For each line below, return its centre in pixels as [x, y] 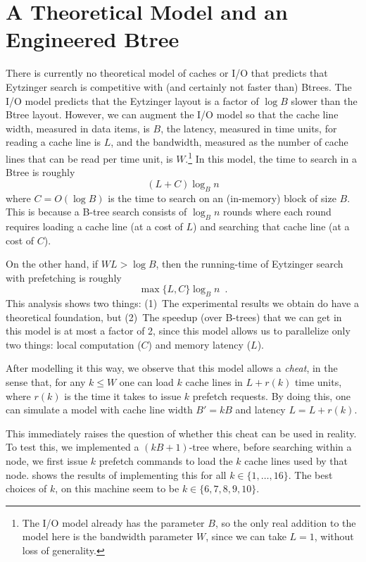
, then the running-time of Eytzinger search [250, 264]
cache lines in [214, 382]
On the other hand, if [52, 264]
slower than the [324, 100]
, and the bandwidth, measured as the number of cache [229, 142]
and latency [260, 410]
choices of [26, 488]
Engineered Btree [93, 39]
